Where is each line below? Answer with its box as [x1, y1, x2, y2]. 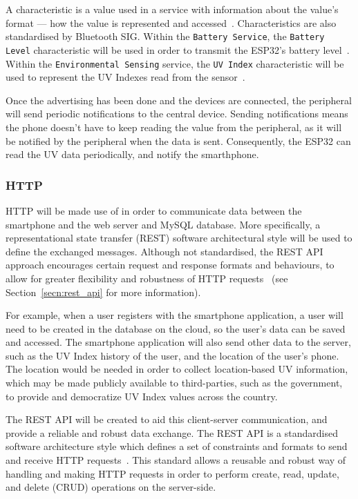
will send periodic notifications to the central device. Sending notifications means [6, 106, 348, 121]
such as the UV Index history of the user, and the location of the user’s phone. [6, 348, 339, 362]
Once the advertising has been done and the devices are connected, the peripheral [6, 92, 352, 107]
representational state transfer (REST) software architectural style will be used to [6, 231, 352, 245]
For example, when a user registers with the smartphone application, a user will [6, 308, 343, 322]
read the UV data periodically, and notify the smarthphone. [6, 147, 259, 162]
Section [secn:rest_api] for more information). [6, 284, 201, 299]
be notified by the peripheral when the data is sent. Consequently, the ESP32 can [6, 133, 351, 148]
